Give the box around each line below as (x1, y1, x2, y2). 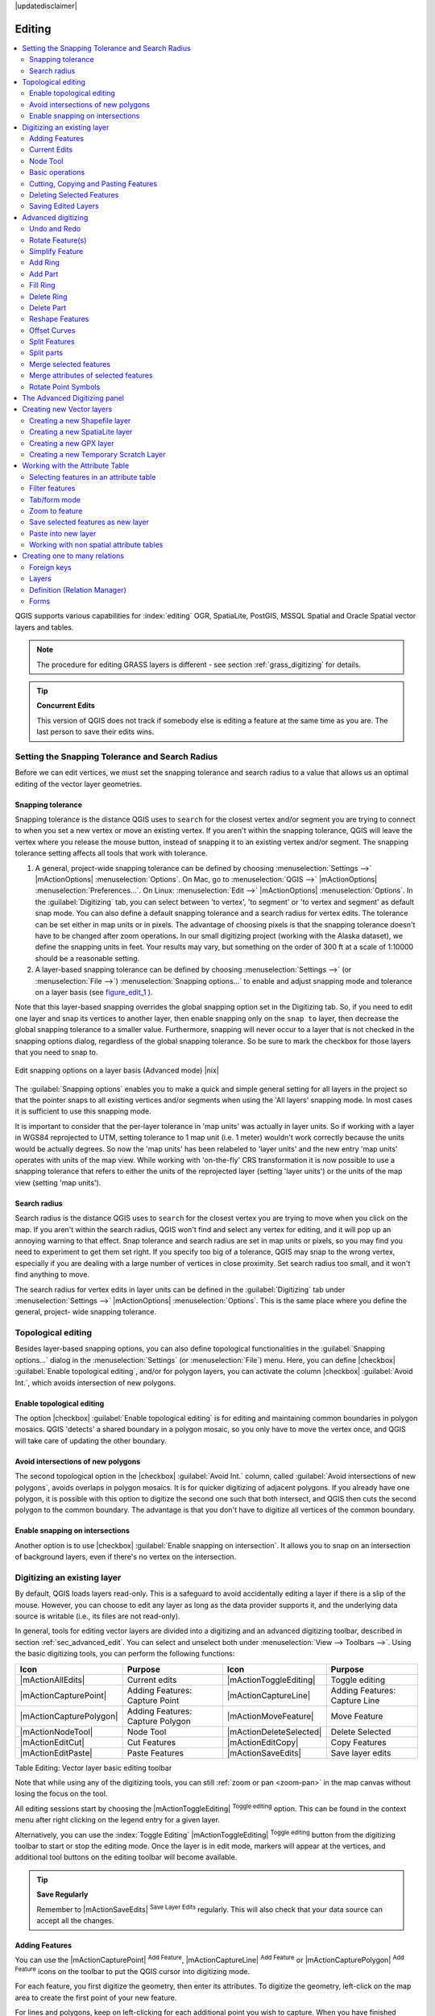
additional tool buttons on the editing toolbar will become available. (14, 1852, 238, 1862)
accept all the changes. (36, 1915, 114, 1925)
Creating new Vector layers (22, 404, 113, 414)
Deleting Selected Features (29, 190, 119, 199)
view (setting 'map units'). (14, 1177, 101, 1187)
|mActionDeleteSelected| (226, 1726, 322, 1737)
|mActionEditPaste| (19, 1747, 93, 1758)
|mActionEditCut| (19, 1736, 85, 1747)
